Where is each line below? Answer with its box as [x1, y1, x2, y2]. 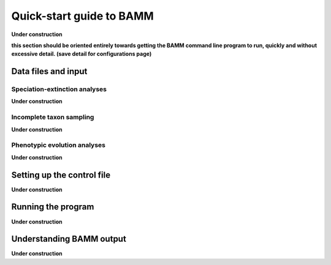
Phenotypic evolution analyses [11, 141, 106, 149]
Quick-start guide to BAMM [11, 9, 154, 23]
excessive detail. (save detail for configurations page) [11, 50, 152, 58]
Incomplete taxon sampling [11, 113, 94, 122]
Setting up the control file [11, 170, 111, 180]
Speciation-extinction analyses [11, 85, 107, 94]
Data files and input [11, 66, 88, 77]
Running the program [11, 202, 94, 212]
